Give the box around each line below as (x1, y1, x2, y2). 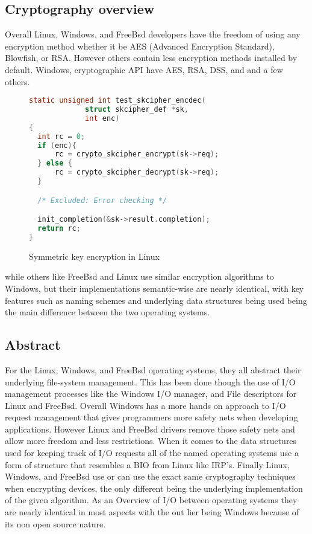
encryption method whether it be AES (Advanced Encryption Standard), (5, 39, 275, 52)
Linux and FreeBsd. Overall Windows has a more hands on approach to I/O (5, 399, 286, 411)
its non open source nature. (5, 517, 106, 530)
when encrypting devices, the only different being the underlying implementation (5, 481, 303, 494)
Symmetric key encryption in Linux (29, 249, 160, 262)
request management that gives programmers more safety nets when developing (5, 411, 298, 423)
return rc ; (37, 224, 81, 233)
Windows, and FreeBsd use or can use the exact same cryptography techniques (5, 470, 296, 483)
